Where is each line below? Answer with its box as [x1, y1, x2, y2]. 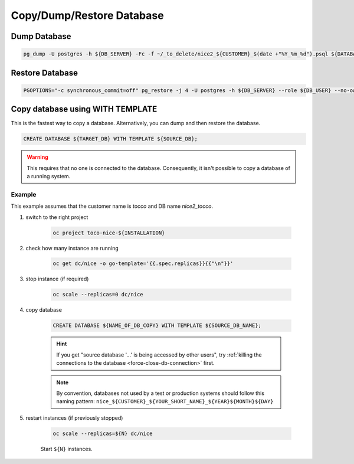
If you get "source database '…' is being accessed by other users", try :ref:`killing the [56, 351, 262, 358]
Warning [27, 153, 48, 161]
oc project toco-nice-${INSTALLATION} [53, 229, 165, 236]
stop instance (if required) [25, 275, 89, 283]
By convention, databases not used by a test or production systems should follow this [56, 390, 265, 397]
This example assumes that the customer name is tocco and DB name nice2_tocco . [11, 202, 214, 210]
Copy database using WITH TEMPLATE [11, 104, 158, 115]
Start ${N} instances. [40, 445, 93, 452]
